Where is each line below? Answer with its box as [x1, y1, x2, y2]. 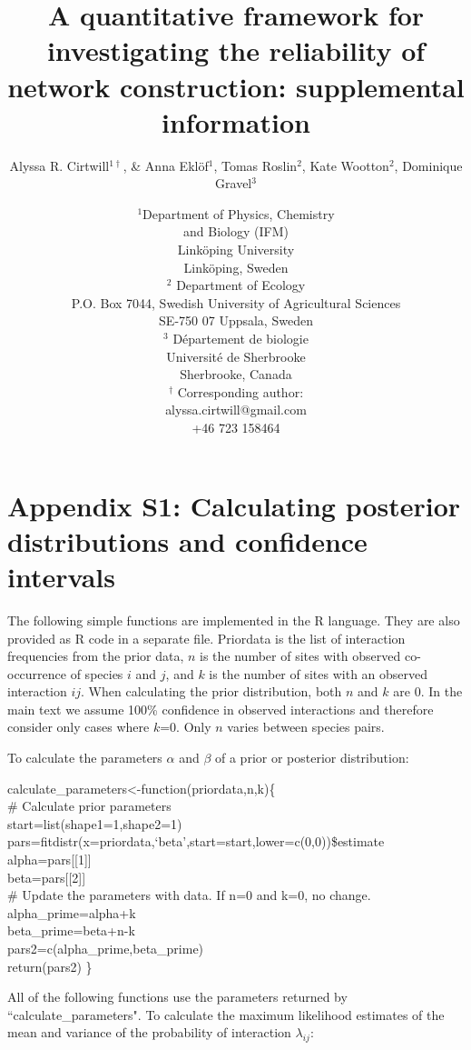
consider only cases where [7, 717, 150, 736]
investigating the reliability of [46, 32, 426, 69]
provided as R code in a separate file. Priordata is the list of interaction [7, 628, 406, 647]
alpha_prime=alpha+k [7, 903, 136, 922]
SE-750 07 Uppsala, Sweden [159, 311, 313, 330]
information [162, 103, 310, 140]
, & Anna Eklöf [123, 155, 209, 175]
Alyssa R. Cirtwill [9, 155, 110, 175]
